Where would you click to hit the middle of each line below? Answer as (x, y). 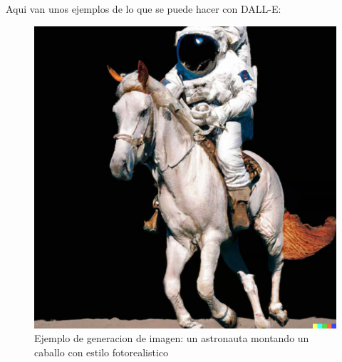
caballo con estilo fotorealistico (102, 352)
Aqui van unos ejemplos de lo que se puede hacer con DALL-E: (144, 9)
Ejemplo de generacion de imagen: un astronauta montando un (172, 338)
